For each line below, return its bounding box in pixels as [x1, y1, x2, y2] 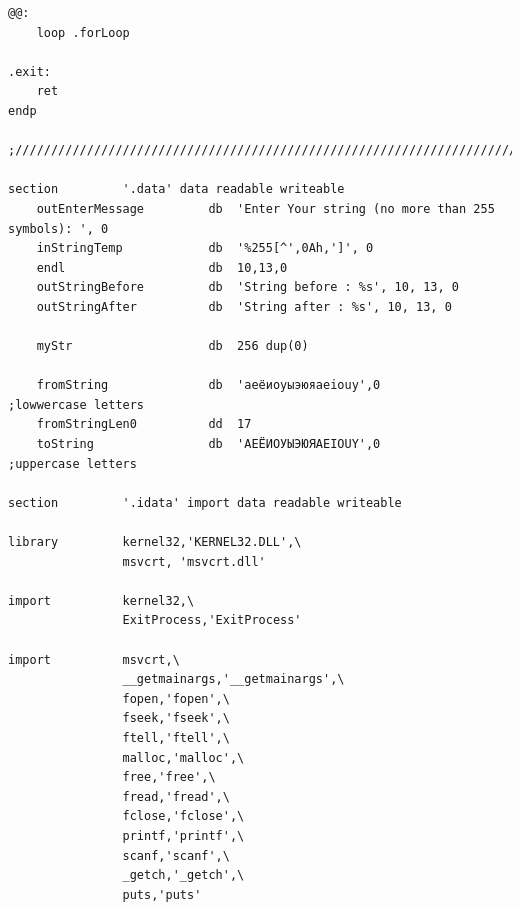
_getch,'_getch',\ [122, 868, 245, 883]
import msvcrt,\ [8, 652, 180, 667]
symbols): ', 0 [8, 221, 109, 236]
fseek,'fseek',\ [122, 711, 230, 726]
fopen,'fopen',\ [122, 691, 230, 706]
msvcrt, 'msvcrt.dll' [122, 554, 266, 569]
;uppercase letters [8, 456, 137, 471]
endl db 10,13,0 [36, 260, 288, 275]
